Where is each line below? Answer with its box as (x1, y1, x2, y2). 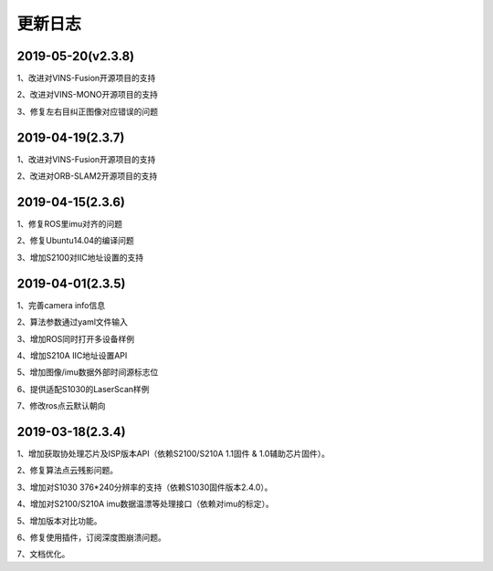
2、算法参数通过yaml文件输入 (16, 317, 128, 327)
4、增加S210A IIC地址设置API (16, 349, 128, 360)
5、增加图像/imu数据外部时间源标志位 (16, 367, 159, 378)
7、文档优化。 (16, 548, 70, 560)
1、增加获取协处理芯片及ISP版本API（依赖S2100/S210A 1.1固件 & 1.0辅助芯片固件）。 (16, 448, 330, 459)
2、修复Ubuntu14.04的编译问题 (16, 235, 134, 246)
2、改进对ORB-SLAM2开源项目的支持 (16, 171, 158, 182)
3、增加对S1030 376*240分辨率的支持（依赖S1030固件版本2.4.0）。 (16, 482, 273, 493)
